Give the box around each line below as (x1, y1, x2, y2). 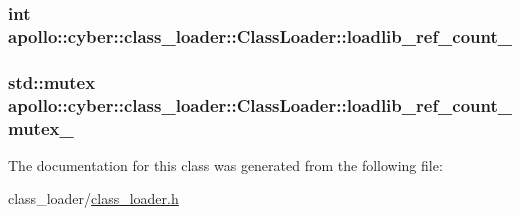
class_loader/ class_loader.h (8, 188, 179, 209)
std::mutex (8, 69, 96, 94)
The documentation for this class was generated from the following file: (8, 154, 443, 175)
